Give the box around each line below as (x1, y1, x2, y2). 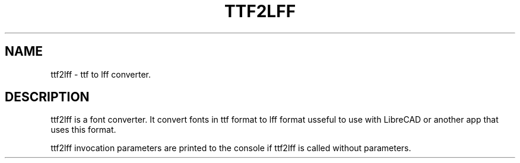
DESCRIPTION (5, 90, 90, 105)
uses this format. (50, 124, 116, 135)
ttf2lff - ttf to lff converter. (50, 69, 151, 79)
